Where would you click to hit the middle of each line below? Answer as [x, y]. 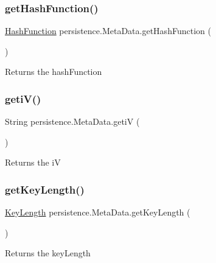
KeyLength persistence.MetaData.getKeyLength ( [98, 212]
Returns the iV [33, 162]
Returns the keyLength [48, 253]
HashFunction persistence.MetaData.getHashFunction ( [108, 31]
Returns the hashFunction [54, 72]
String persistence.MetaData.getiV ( [72, 121]
